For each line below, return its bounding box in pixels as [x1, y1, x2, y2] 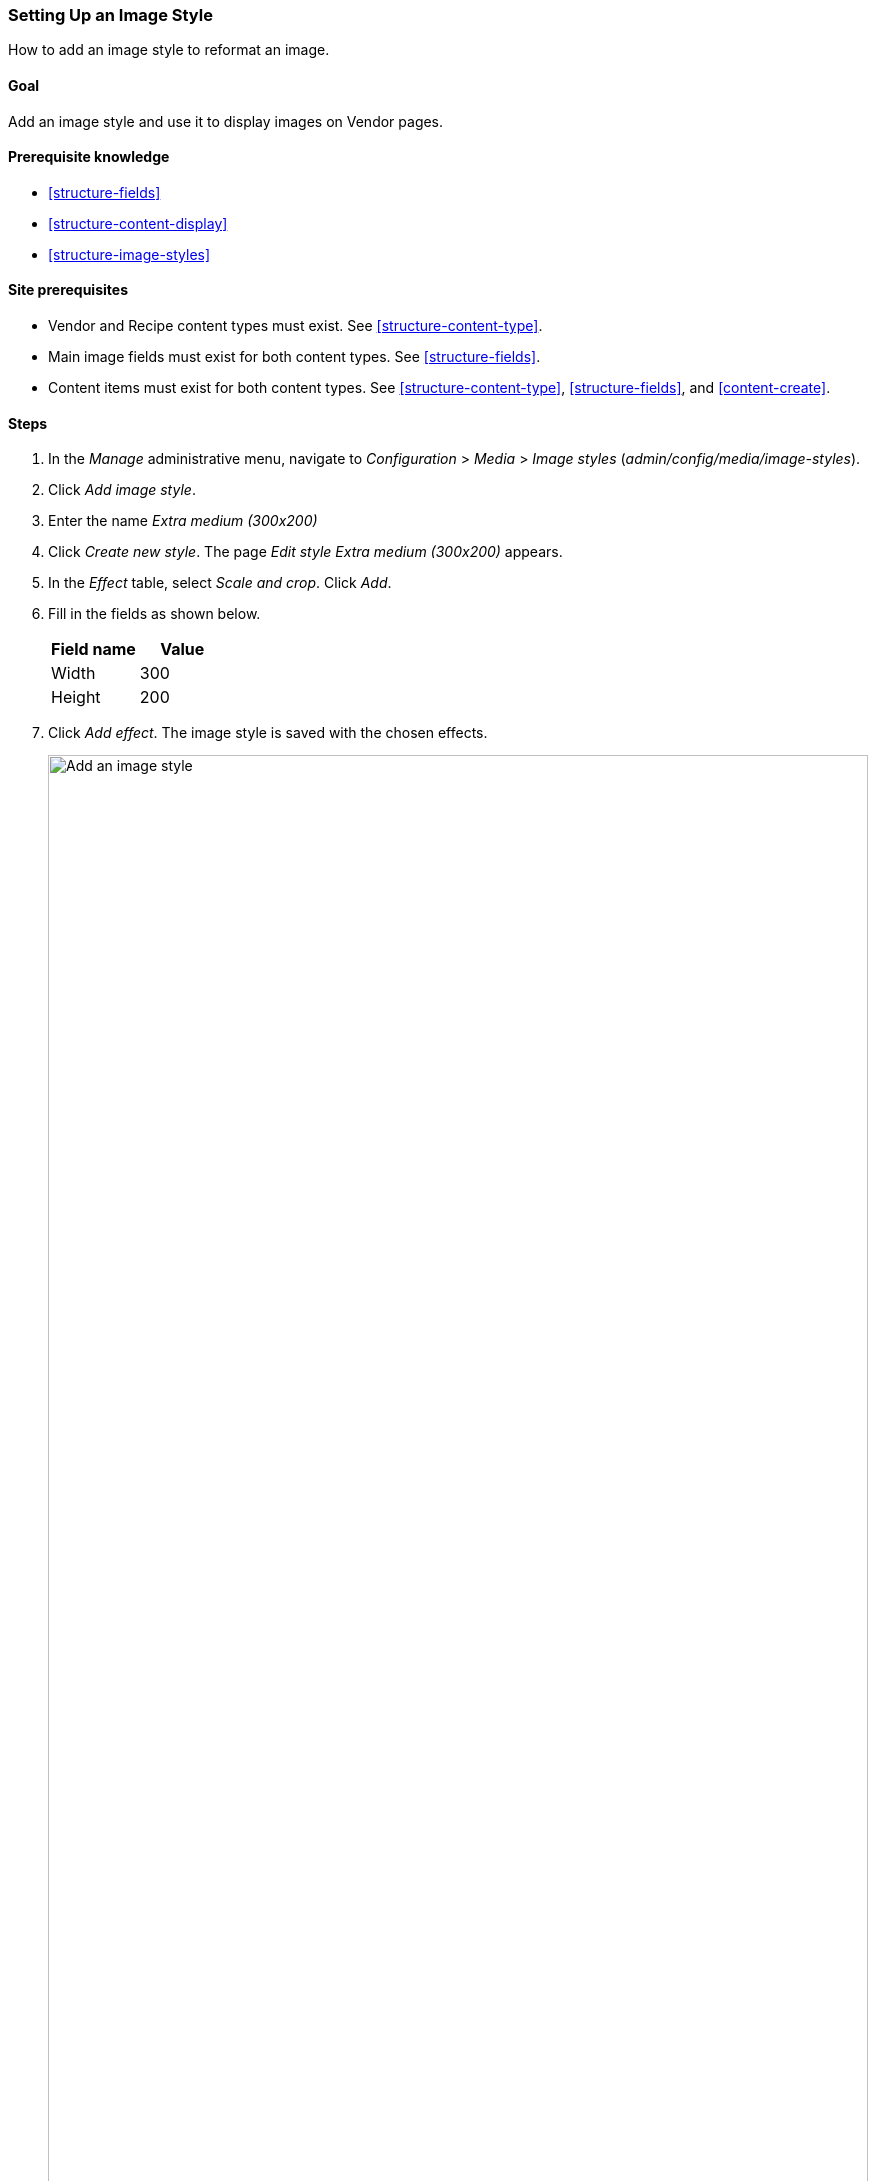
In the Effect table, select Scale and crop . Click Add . [48, 574, 392, 592]
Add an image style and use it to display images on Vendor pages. [8, 112, 444, 130]
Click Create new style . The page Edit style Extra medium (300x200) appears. [48, 543, 563, 561]
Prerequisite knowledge [8, 148, 170, 166]
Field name [51, 639, 136, 660]
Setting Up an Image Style [8, 5, 213, 25]
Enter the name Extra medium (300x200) [48, 512, 318, 530]
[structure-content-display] [48, 214, 228, 232]
